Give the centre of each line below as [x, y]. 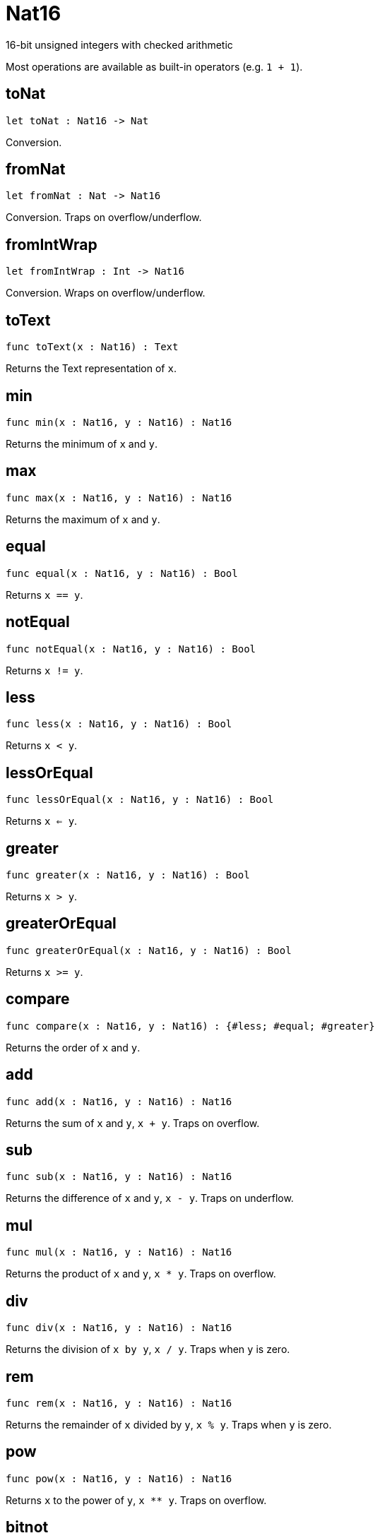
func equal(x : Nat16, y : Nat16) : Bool [122, 573]
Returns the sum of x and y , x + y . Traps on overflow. [133, 1123]
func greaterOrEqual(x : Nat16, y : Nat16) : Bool [149, 950]
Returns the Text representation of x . [91, 369]
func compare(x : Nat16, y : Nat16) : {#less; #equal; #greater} [190, 1026]
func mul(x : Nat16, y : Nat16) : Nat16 [119, 1252]
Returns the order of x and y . [73, 1047]
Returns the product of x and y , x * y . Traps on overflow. [141, 1274]
